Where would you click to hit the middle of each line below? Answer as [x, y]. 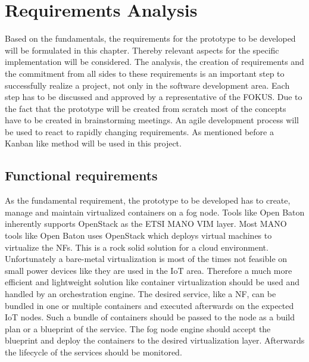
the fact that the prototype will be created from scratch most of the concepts [146, 108]
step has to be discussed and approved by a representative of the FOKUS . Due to [154, 97]
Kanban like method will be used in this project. [93, 143]
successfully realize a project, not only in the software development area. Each [147, 85]
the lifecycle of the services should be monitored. [93, 352]
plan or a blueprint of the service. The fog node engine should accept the [138, 328]
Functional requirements [81, 175]
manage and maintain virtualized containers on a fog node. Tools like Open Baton [155, 212]
